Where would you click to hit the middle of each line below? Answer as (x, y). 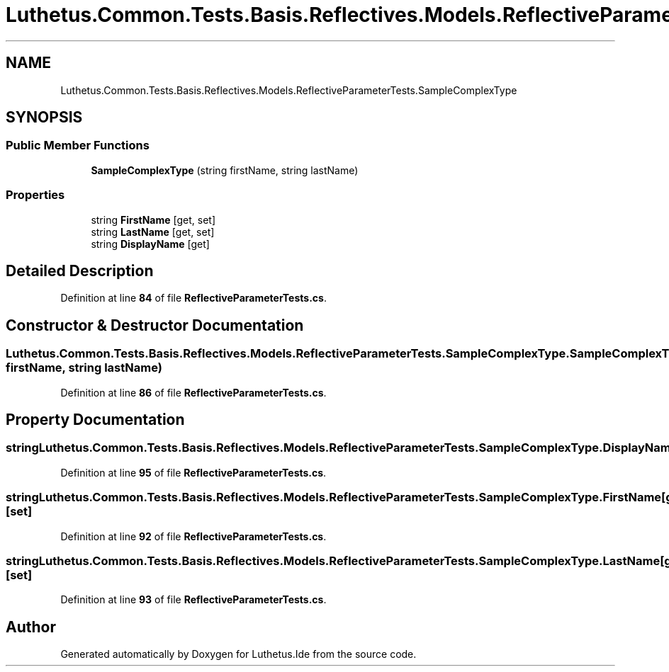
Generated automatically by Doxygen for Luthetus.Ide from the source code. (238, 654)
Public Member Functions (78, 146)
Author (31, 627)
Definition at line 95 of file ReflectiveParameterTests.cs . (193, 472)
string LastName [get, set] (153, 232)
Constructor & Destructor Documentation (155, 325)
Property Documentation (95, 420)
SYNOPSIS (44, 118)
